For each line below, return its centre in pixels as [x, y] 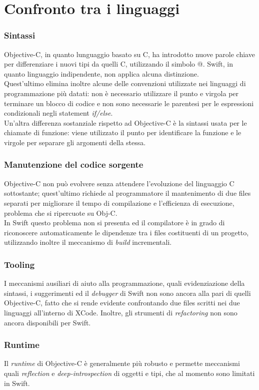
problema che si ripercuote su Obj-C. [61, 213]
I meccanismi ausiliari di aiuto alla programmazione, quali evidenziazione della [124, 283]
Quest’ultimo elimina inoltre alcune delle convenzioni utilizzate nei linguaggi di [125, 83]
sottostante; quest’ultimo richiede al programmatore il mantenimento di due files [127, 193]
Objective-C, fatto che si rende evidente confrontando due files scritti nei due [122, 303]
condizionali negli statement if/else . [58, 113]
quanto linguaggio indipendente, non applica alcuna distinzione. [101, 73]
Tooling [19, 264]
